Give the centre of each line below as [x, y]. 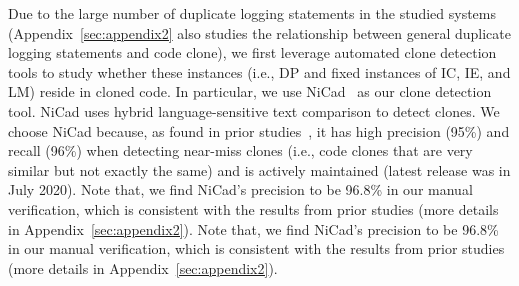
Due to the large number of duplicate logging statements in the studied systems [252, 13]
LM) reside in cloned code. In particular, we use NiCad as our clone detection [250, 91]
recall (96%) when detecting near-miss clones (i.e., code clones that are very [240, 150]
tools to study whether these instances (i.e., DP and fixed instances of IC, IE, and [259, 71]
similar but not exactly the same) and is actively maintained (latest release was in [259, 169]
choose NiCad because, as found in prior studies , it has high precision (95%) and [259, 130]
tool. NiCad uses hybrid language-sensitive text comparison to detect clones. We [254, 110]
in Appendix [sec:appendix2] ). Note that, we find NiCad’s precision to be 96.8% [253, 228]
